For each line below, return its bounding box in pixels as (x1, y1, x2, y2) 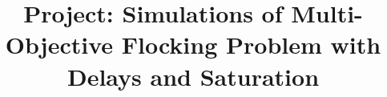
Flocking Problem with (121, 28, 381, 61)
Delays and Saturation (67, 59, 320, 92)
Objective (5, 28, 114, 61)
